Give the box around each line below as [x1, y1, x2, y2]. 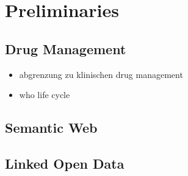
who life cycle [19, 88, 70, 101]
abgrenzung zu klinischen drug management [19, 68, 183, 80]
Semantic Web [5, 118, 98, 137]
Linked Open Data [5, 153, 125, 172]
